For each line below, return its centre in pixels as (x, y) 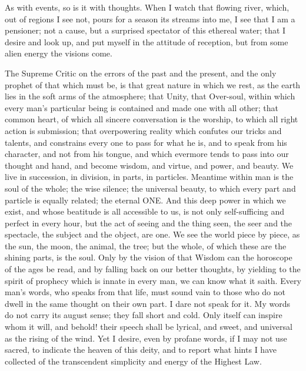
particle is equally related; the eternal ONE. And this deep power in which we (145, 200)
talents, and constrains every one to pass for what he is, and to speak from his (146, 142)
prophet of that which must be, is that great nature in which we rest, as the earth (153, 84)
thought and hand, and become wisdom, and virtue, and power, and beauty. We (149, 165)
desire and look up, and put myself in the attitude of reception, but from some (147, 41)
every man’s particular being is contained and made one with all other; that (142, 107)
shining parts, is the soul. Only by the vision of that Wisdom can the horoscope (149, 257)
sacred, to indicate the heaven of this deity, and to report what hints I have (141, 350)
